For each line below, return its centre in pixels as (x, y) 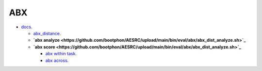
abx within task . (61, 54)
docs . (27, 27)
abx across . (57, 60)
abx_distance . (47, 33)
